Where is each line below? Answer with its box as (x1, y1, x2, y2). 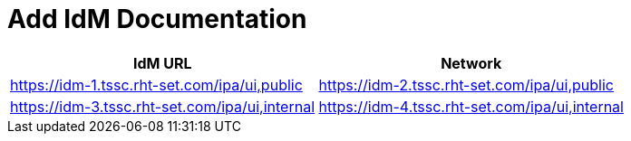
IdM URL (132, 53, 192, 72)
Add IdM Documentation (7, 4, 307, 34)
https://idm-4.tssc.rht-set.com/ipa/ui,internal (318, 97, 624, 116)
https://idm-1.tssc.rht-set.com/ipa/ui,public (10, 75, 303, 94)
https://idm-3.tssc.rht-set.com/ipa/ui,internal (10, 97, 315, 116)
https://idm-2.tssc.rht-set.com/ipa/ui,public (318, 75, 615, 94)
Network (441, 53, 502, 72)
